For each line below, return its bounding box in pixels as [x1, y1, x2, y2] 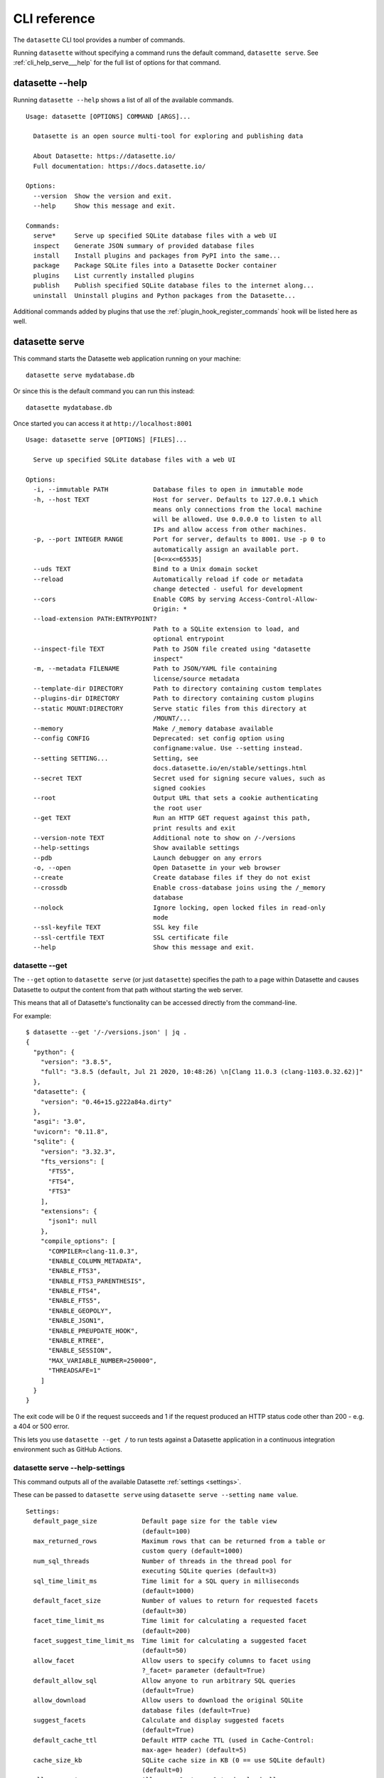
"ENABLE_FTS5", [48, 1297, 101, 1305]
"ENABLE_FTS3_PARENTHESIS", [48, 1277, 146, 1285]
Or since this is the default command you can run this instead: [13, 387, 195, 395]
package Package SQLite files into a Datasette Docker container [33, 262, 277, 270]
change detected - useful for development [153, 585, 304, 593]
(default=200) [142, 1627, 191, 1635]
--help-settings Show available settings [33, 843, 240, 852]
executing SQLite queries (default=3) [142, 1567, 277, 1575]
